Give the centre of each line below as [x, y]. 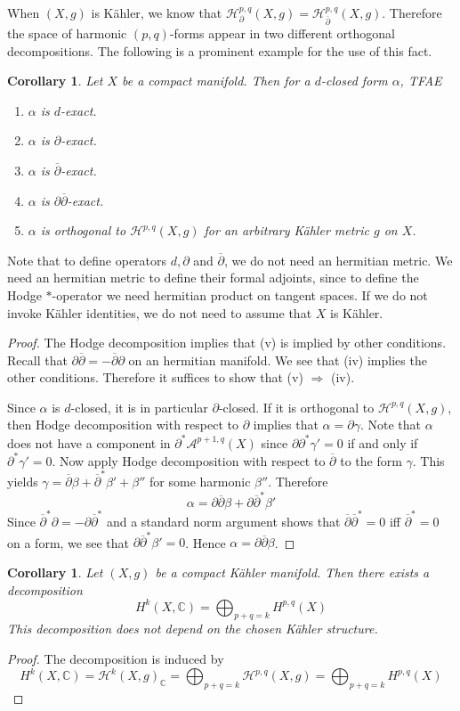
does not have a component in [89, 442]
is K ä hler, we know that [157, 12]
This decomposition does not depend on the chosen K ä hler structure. [193, 629]
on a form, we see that [68, 542]
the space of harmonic [67, 33]
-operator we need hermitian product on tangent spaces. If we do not [240, 294]
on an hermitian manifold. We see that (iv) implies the [278, 360]
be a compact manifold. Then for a [216, 81]
